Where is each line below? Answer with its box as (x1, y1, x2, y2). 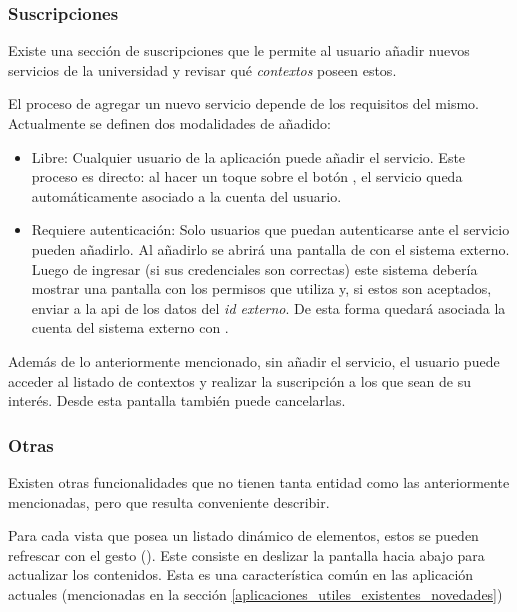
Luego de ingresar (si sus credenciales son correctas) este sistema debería (31, 258, 478, 279)
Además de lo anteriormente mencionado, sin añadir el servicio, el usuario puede (8, 350, 500, 371)
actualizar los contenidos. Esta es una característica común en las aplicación (8, 564, 474, 585)
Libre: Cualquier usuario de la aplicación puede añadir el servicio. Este (31, 146, 466, 167)
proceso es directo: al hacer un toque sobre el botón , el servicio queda (31, 166, 463, 187)
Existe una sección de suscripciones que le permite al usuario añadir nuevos (8, 40, 470, 61)
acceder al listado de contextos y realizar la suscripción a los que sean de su (8, 370, 472, 391)
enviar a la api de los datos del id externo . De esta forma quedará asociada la (31, 297, 506, 318)
